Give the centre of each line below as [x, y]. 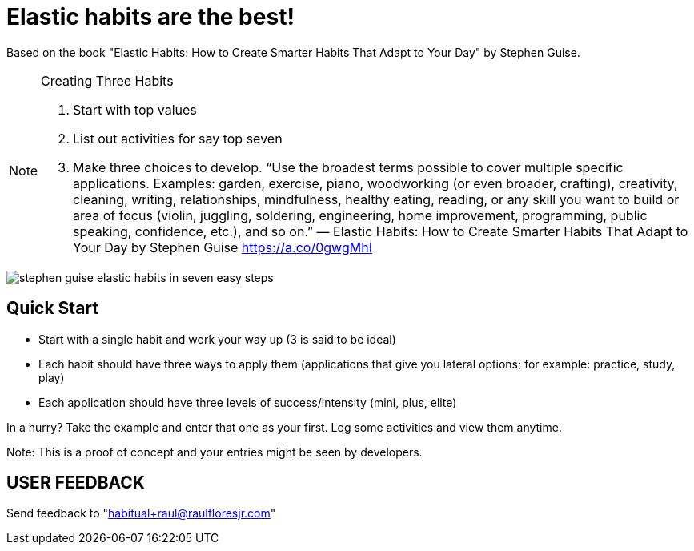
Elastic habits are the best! [150, 17]
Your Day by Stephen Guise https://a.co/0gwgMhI [223, 247]
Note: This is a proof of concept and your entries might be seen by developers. [215, 452]
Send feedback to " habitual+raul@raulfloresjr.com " [141, 513]
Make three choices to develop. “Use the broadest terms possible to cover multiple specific [348, 167]
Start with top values [135, 109]
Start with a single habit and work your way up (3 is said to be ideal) [217, 339]
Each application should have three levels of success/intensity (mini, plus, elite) [248, 402]
